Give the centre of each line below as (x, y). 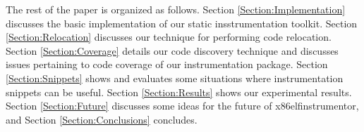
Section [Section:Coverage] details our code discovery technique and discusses (172, 50)
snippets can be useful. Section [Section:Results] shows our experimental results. (179, 92)
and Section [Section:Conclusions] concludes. (102, 119)
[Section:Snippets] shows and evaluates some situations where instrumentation (175, 78)
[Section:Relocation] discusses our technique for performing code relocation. (169, 37)
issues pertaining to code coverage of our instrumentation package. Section (167, 64)
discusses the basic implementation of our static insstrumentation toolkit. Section (182, 23)
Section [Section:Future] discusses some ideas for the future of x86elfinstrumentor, (182, 106)
